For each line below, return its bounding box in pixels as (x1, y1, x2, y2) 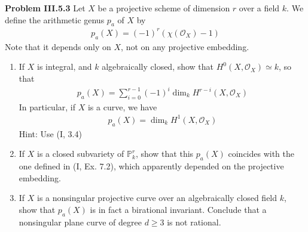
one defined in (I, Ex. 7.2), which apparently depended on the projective (19, 160, 284, 172)
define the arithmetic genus (5, 13, 105, 26)
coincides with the (228, 147, 295, 160)
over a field (239, 2, 280, 14)
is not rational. (167, 215, 221, 228)
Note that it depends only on (5, 40, 111, 52)
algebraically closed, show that (102, 60, 214, 73)
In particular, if (19, 100, 76, 113)
